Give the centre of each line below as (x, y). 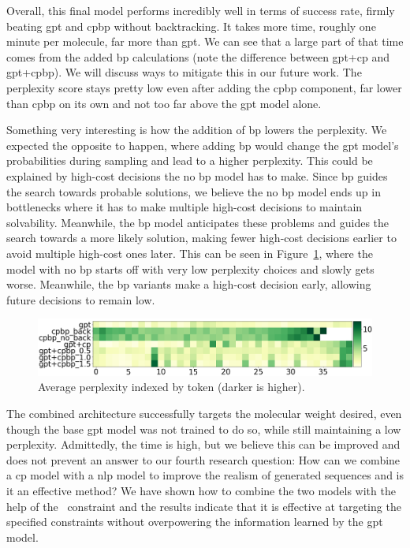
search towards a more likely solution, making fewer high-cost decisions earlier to (201, 238)
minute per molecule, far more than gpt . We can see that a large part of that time (205, 41)
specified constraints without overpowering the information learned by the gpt (195, 522)
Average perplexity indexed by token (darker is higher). (171, 387)
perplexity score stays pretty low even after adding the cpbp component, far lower (204, 87)
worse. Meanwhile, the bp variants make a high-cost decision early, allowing (189, 284)
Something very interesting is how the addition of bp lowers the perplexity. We (197, 130)
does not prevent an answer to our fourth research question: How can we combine (203, 459)
